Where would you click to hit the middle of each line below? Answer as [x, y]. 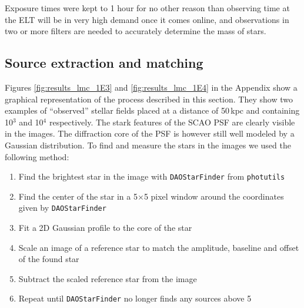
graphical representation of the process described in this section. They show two [149, 99]
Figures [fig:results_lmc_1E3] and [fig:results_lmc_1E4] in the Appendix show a [151, 87]
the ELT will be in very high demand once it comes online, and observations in [147, 19]
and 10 [31, 122]
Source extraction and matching [104, 63]
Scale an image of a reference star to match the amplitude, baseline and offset [159, 247]
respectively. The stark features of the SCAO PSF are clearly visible [172, 122]
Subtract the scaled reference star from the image [108, 278]
